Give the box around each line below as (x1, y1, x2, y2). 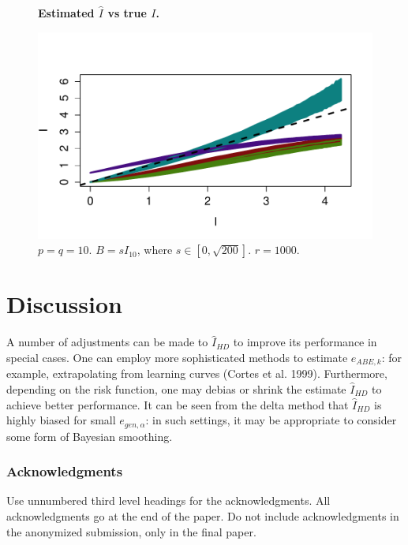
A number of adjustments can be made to (6, 334, 208, 350)
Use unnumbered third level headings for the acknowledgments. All (6, 492, 331, 509)
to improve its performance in (233, 334, 377, 350)
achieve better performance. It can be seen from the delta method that (6, 396, 349, 412)
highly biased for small (6, 412, 116, 428)
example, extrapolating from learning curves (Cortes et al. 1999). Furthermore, (6, 365, 387, 382)
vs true (107, 5, 147, 21)
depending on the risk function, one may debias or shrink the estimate (6, 380, 346, 397)
